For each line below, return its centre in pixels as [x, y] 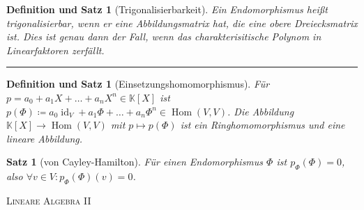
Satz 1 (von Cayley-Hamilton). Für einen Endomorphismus [135, 162]
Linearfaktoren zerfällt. [55, 50]
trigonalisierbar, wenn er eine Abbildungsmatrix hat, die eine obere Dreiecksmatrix [182, 23]
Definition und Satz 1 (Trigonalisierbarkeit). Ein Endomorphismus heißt [167, 9]
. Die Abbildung [261, 111]
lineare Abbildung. [45, 138]
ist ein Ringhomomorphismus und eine [263, 125]
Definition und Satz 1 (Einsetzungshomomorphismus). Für [138, 84]
